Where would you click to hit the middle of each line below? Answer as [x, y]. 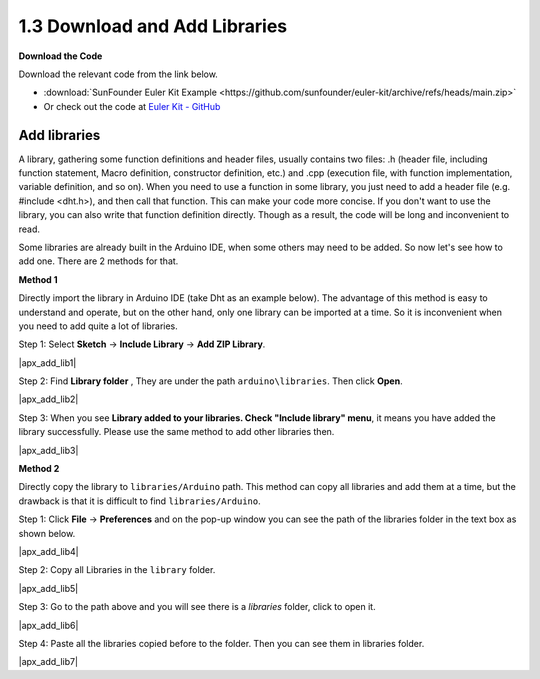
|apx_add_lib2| [48, 399]
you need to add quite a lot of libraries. [98, 326]
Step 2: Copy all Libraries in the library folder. [117, 570]
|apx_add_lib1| [47, 362]
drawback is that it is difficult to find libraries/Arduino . [139, 501]
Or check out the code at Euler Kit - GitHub [132, 106]
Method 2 [39, 469]
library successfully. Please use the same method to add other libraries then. [176, 432]
